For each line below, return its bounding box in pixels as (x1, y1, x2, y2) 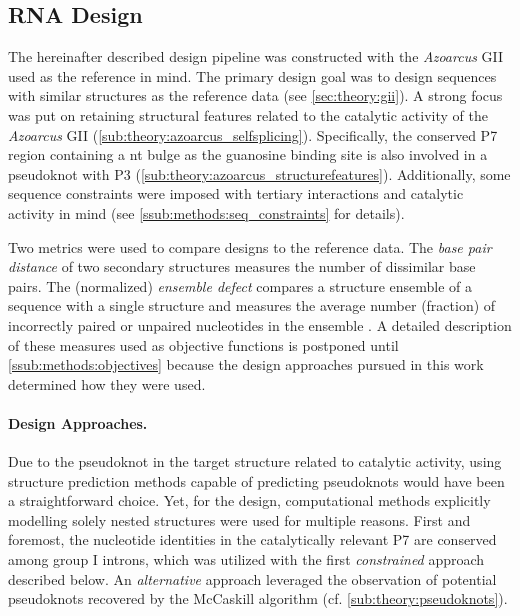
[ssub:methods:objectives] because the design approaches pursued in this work (8, 354, 484, 375)
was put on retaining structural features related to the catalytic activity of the (8, 104, 488, 125)
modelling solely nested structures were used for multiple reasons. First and (8, 509, 471, 530)
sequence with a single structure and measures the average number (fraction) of (8, 295, 496, 316)
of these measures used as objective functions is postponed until (8, 334, 399, 355)
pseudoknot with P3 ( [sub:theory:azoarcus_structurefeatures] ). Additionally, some (8, 163, 511, 184)
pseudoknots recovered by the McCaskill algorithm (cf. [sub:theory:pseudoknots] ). (8, 588, 508, 609)
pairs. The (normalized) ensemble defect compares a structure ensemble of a (8, 275, 473, 296)
